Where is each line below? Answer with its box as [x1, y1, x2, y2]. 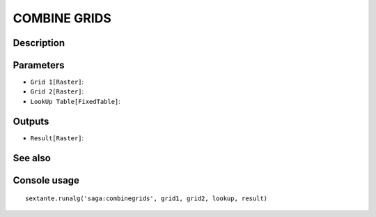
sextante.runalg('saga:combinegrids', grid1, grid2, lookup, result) [25, 195, 268, 202]
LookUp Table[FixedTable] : [30, 97, 121, 105]
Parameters [13, 59, 65, 71]
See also [13, 152, 52, 164]
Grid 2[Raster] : [30, 87, 84, 96]
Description [13, 37, 65, 49]
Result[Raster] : [30, 133, 84, 142]
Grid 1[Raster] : [30, 77, 84, 87]
